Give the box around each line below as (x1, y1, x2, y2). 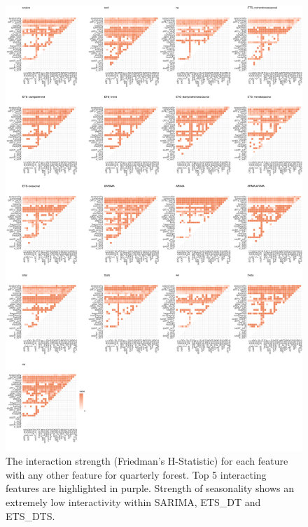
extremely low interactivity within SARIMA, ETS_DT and (6, 494, 261, 509)
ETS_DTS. (6, 508, 55, 523)
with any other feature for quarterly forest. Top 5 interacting (6, 467, 267, 482)
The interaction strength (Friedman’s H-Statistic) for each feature (6, 454, 288, 468)
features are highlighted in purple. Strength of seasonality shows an (6, 481, 295, 496)
